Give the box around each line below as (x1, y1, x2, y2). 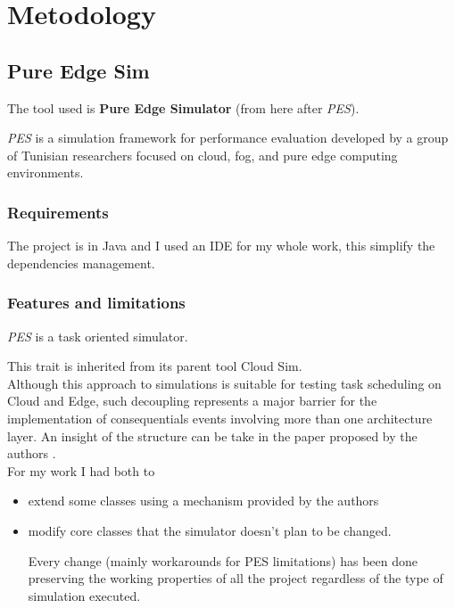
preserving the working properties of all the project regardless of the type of (28, 569, 443, 587)
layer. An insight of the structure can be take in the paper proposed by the (7, 426, 418, 445)
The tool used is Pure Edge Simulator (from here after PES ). (7, 98, 360, 117)
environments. (7, 163, 84, 182)
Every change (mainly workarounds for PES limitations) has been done (28, 551, 418, 570)
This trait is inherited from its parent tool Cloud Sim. (7, 357, 302, 375)
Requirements (7, 201, 109, 223)
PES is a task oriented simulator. (7, 326, 188, 345)
